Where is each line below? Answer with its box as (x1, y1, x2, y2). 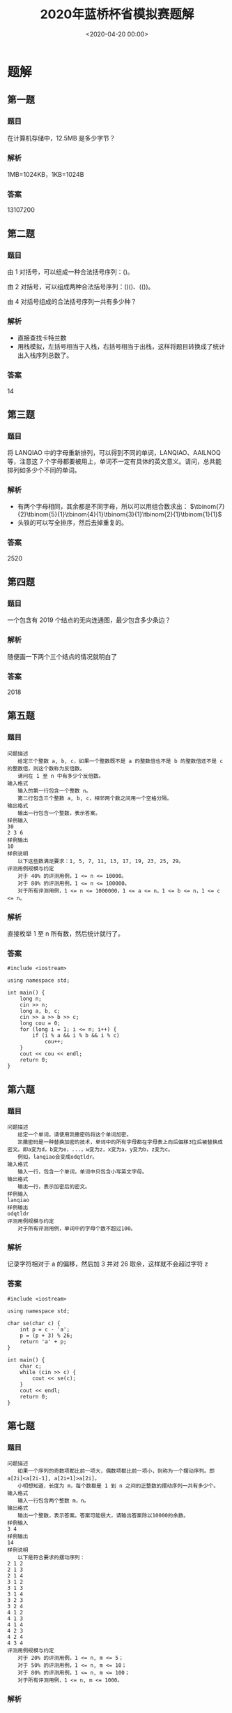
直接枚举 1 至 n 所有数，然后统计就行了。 (7, 930, 124, 938)
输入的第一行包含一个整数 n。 (17, 787, 92, 794)
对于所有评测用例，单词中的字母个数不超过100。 (17, 1225, 136, 1232)
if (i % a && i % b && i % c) (32, 1032, 120, 1039)
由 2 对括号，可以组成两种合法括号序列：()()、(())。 (7, 282, 155, 291)
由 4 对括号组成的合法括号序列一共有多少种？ (7, 297, 137, 305)
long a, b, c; (20, 1008, 61, 1015)
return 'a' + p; (20, 1338, 68, 1345)
